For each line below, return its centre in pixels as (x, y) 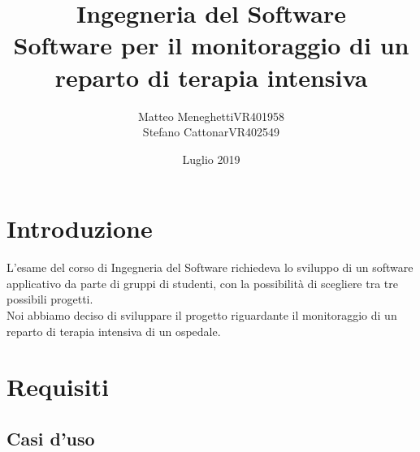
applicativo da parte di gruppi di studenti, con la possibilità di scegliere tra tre (202, 283)
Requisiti (58, 387)
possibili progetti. (50, 299)
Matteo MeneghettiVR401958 (211, 116)
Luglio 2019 (211, 159)
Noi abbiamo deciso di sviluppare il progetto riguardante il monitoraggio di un (202, 315)
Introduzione (80, 228)
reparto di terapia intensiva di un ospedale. (114, 331)
